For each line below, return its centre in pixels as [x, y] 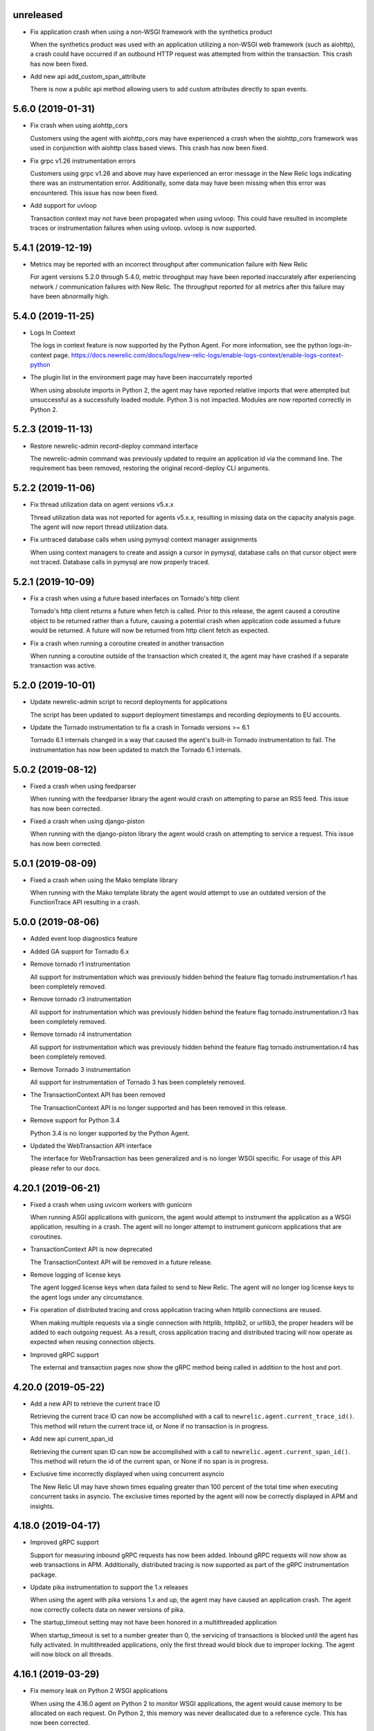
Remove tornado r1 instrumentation [80, 964]
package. [43, 1575]
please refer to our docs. [65, 1168]
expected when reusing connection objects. [93, 1342]
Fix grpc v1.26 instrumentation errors [83, 161]
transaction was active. [63, 665]
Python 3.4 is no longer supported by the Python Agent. [110, 1133]
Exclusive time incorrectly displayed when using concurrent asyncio [127, 1474]
